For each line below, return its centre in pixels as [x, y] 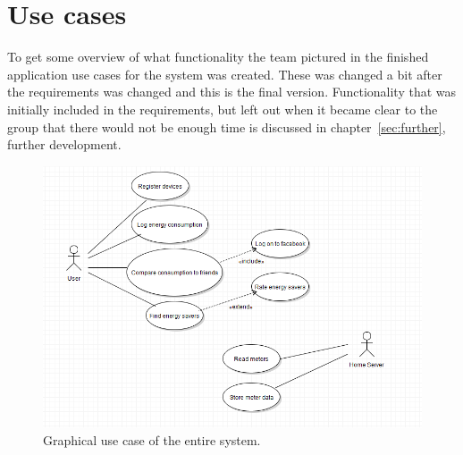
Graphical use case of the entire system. [152, 439]
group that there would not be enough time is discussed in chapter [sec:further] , [227, 126]
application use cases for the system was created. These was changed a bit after [225, 74]
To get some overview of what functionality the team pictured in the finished [218, 57]
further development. [64, 144]
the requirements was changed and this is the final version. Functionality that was [232, 92]
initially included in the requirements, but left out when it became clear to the [223, 109]
